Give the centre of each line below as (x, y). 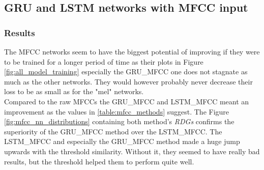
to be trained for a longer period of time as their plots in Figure (104, 61)
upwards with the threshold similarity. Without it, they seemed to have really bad (132, 151)
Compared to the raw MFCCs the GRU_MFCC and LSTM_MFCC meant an (127, 101)
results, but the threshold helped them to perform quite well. (99, 161)
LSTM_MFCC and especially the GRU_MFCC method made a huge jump (122, 141)
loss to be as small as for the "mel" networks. (74, 91)
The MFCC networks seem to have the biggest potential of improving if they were (132, 51)
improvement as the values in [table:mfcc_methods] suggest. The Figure (117, 111)
